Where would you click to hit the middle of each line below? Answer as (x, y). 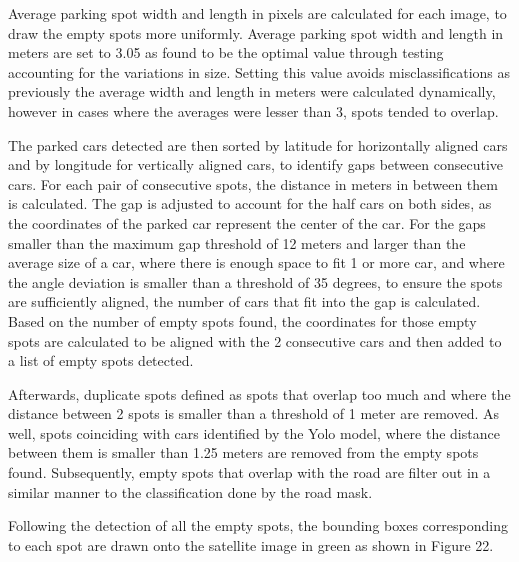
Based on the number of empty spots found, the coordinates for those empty (242, 320)
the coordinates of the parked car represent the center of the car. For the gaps (247, 222)
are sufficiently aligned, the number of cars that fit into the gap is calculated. (244, 301)
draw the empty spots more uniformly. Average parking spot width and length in (256, 32)
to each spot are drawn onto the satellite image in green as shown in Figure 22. (251, 544)
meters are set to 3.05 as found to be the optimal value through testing (226, 52)
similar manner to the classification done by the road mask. (190, 491)
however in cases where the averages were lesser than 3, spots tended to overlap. (253, 110)
